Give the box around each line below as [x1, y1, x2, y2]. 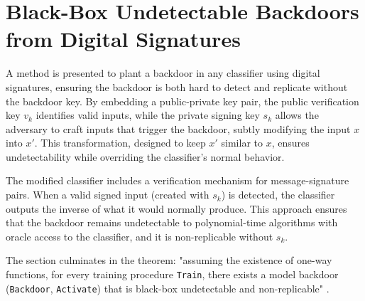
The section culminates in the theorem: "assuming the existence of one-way [6, 253, 332, 268]
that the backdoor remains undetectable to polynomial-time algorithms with [6, 215, 338, 230]
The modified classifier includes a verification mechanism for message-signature [6, 173, 349, 188]
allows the [275, 107, 319, 122]
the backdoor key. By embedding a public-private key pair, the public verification [6, 93, 359, 108]
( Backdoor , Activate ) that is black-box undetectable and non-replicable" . [6, 280, 329, 295]
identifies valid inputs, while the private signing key [36, 107, 260, 122]
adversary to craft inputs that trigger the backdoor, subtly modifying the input [6, 121, 351, 136]
